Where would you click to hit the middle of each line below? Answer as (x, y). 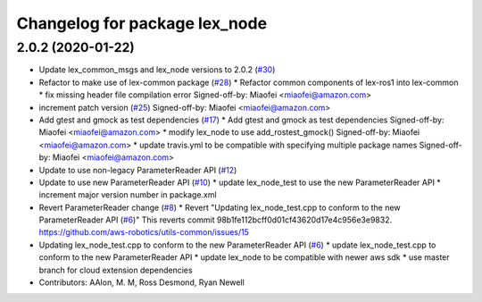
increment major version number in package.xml (128, 195)
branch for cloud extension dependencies (116, 270)
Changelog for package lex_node (142, 23)
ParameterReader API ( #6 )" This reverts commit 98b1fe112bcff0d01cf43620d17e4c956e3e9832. (216, 220)
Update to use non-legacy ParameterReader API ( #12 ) (138, 170)
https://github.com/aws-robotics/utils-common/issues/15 (144, 232)
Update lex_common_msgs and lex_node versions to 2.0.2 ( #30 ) (157, 70)
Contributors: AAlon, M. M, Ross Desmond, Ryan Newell (141, 282)
